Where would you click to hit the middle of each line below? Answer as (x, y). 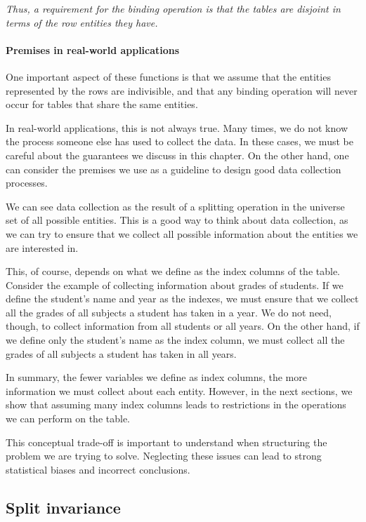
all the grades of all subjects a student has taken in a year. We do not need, (169, 312)
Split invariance (63, 507)
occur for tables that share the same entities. (102, 104)
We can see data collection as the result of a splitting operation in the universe (175, 206)
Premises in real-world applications (93, 49)
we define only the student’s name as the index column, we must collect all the (175, 340)
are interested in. (42, 247)
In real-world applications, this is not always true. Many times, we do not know (177, 127)
